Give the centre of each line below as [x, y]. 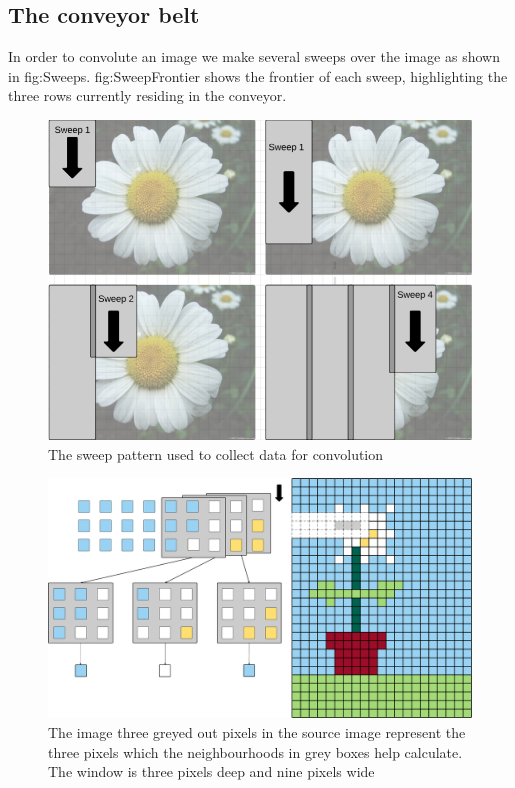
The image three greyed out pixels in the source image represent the [257, 732]
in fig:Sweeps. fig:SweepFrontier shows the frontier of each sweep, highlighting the [258, 75]
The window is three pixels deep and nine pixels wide [211, 771]
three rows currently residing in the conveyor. [147, 95]
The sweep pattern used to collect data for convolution [216, 453]
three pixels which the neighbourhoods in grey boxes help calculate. [255, 751]
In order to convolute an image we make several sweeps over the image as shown [254, 56]
